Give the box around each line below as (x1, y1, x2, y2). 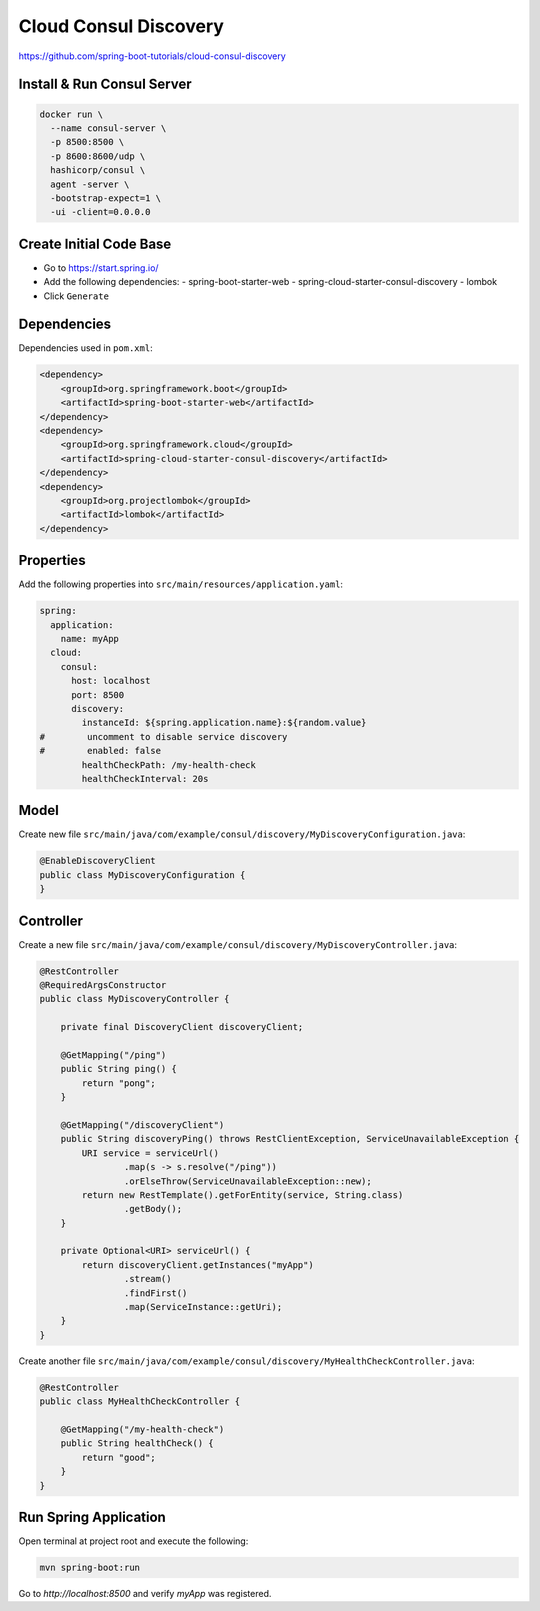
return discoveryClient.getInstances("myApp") (81, 1259, 314, 1270)
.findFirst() (123, 1287, 188, 1299)
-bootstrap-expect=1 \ (50, 192, 162, 204)
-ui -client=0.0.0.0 (50, 206, 151, 218)
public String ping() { (60, 1063, 177, 1075)
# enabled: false (39, 745, 162, 757)
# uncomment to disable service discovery (39, 731, 288, 742)
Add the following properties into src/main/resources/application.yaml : (18, 578, 344, 590)
